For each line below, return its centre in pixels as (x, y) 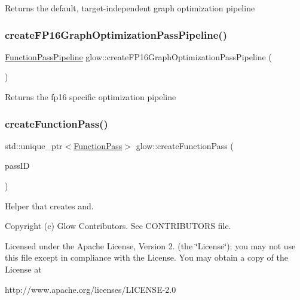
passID (17, 166)
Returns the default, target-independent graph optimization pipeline (130, 8)
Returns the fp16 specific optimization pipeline (91, 97)
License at (23, 269)
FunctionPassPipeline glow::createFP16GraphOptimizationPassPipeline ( (138, 56)
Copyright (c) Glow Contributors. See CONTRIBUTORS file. (118, 226)
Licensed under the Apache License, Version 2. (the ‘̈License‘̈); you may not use (150, 245)
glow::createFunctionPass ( (185, 145)
